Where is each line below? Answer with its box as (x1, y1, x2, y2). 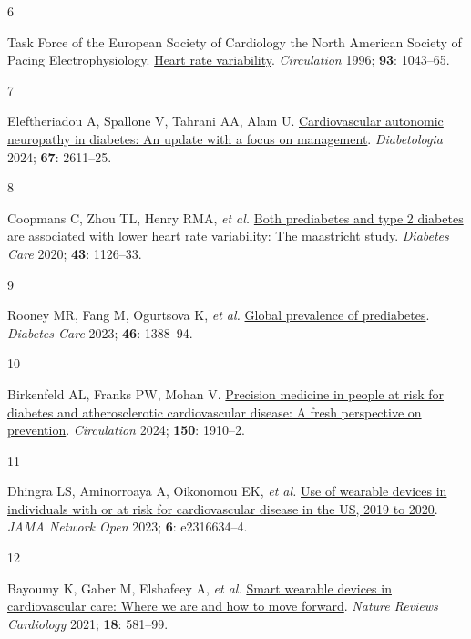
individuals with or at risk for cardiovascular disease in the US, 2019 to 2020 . (7, 499, 438, 518)
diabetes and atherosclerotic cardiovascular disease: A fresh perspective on (7, 402, 422, 421)
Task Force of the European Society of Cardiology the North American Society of (7, 32, 462, 51)
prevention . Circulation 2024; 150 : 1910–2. (7, 420, 245, 439)
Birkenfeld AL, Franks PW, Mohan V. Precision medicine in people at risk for (7, 384, 444, 403)
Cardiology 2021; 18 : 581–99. (7, 613, 169, 633)
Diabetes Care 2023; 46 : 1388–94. (7, 323, 193, 342)
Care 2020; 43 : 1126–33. (7, 243, 142, 263)
